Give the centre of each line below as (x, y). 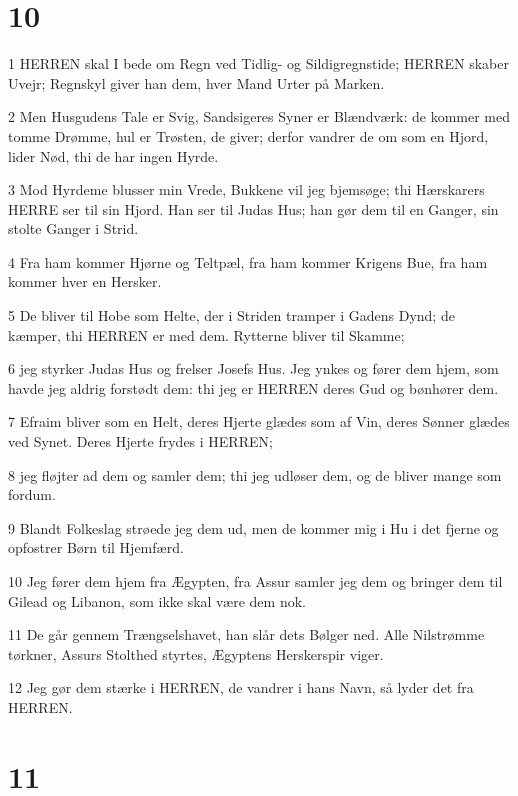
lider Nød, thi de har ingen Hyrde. (113, 155)
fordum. (32, 494)
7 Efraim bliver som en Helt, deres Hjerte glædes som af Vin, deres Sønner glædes (259, 421)
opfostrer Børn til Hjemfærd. (96, 547)
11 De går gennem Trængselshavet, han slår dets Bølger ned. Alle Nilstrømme (246, 634)
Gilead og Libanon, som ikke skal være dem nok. (157, 600)
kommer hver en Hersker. (85, 281)
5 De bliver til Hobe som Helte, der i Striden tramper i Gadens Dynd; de (231, 315)
